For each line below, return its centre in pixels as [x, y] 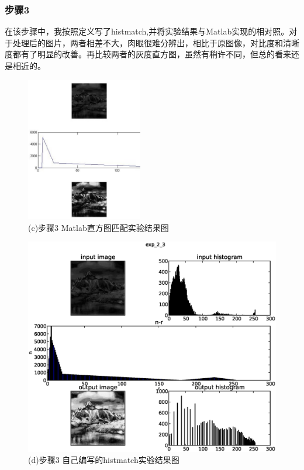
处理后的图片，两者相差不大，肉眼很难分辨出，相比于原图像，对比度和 [148, 42]
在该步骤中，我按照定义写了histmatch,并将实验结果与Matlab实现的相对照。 [147, 31]
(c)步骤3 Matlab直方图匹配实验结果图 [99, 227]
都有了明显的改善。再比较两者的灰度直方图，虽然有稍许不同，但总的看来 [152, 54]
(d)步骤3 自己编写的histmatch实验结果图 [104, 460]
